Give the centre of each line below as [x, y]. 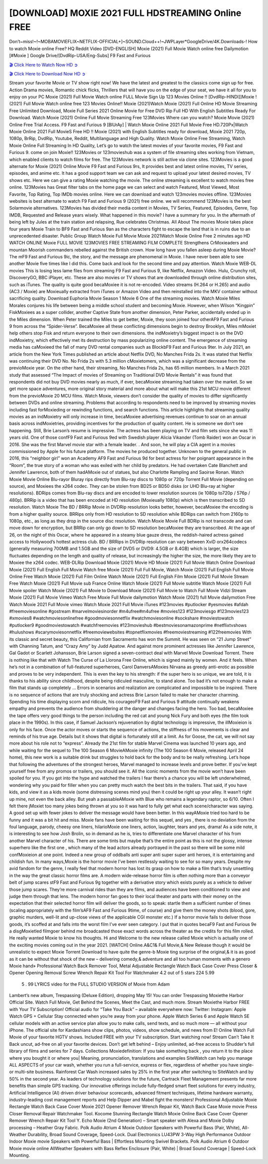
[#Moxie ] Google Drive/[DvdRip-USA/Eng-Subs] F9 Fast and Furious [80, 56]
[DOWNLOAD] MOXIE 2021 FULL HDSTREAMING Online [125, 13]
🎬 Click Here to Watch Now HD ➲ [43, 65]
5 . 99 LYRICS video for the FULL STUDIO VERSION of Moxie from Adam [96, 984]
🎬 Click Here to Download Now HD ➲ [47, 74]
